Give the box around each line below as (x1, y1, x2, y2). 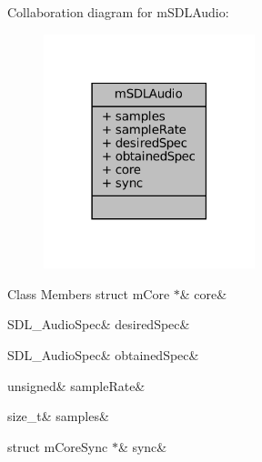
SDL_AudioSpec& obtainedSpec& (7, 345, 199, 364)
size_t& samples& (7, 407, 109, 426)
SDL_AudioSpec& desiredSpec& (7, 315, 190, 334)
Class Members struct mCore (7, 284, 170, 303)
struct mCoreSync (7, 437, 108, 456)
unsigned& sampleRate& (7, 376, 146, 395)
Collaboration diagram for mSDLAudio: (7, 3, 229, 21)
